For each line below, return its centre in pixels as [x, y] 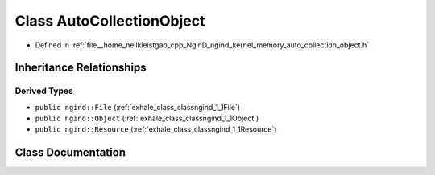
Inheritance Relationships [81, 68]
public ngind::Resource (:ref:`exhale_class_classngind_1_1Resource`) [156, 129]
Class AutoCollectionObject [110, 21]
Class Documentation [70, 153]
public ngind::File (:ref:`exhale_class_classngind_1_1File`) [138, 107]
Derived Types [44, 91]
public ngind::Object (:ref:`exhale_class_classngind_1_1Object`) [147, 118]
